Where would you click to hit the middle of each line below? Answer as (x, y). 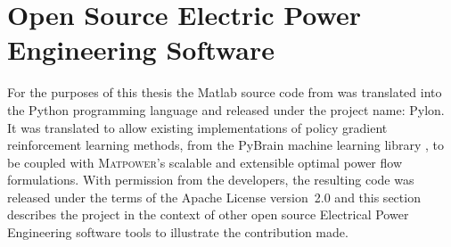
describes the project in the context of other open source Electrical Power (208, 214)
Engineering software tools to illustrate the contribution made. (178, 232)
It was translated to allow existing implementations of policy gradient (197, 127)
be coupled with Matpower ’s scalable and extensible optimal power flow (205, 162)
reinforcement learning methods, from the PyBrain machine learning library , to (226, 145)
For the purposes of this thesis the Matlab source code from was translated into (225, 92)
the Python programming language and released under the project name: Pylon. (226, 109)
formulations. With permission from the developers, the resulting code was (211, 180)
